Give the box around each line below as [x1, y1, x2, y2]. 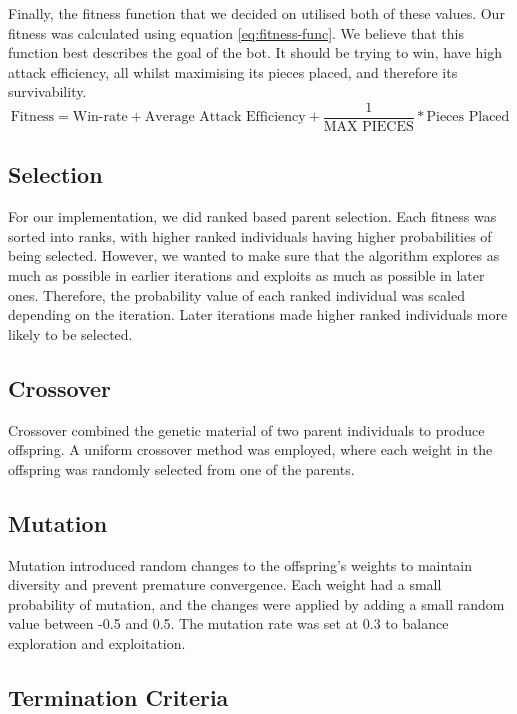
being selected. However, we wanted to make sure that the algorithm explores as [8, 245, 500, 266]
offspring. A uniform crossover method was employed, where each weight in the [8, 439, 493, 460]
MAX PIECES [323, 120, 414, 135]
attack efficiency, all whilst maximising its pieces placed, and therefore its [8, 61, 458, 82]
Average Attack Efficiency [144, 110, 306, 125]
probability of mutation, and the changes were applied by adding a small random [8, 593, 505, 614]
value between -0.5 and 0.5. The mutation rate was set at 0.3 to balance [8, 613, 449, 634]
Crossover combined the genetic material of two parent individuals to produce [8, 419, 485, 440]
